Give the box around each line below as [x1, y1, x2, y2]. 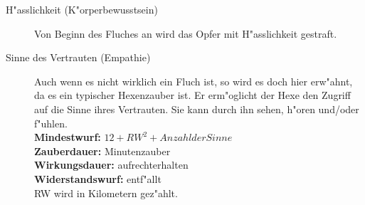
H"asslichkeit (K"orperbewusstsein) [6, 2, 158, 16]
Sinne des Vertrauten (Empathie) [6, 50, 151, 65]
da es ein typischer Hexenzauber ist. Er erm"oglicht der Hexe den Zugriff [34, 88, 351, 102]
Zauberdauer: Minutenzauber [34, 143, 171, 158]
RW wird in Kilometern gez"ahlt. [34, 185, 178, 200]
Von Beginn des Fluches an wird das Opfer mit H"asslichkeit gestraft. [34, 26, 337, 41]
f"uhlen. [34, 115, 68, 130]
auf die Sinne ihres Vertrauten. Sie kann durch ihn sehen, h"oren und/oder [34, 101, 359, 116]
